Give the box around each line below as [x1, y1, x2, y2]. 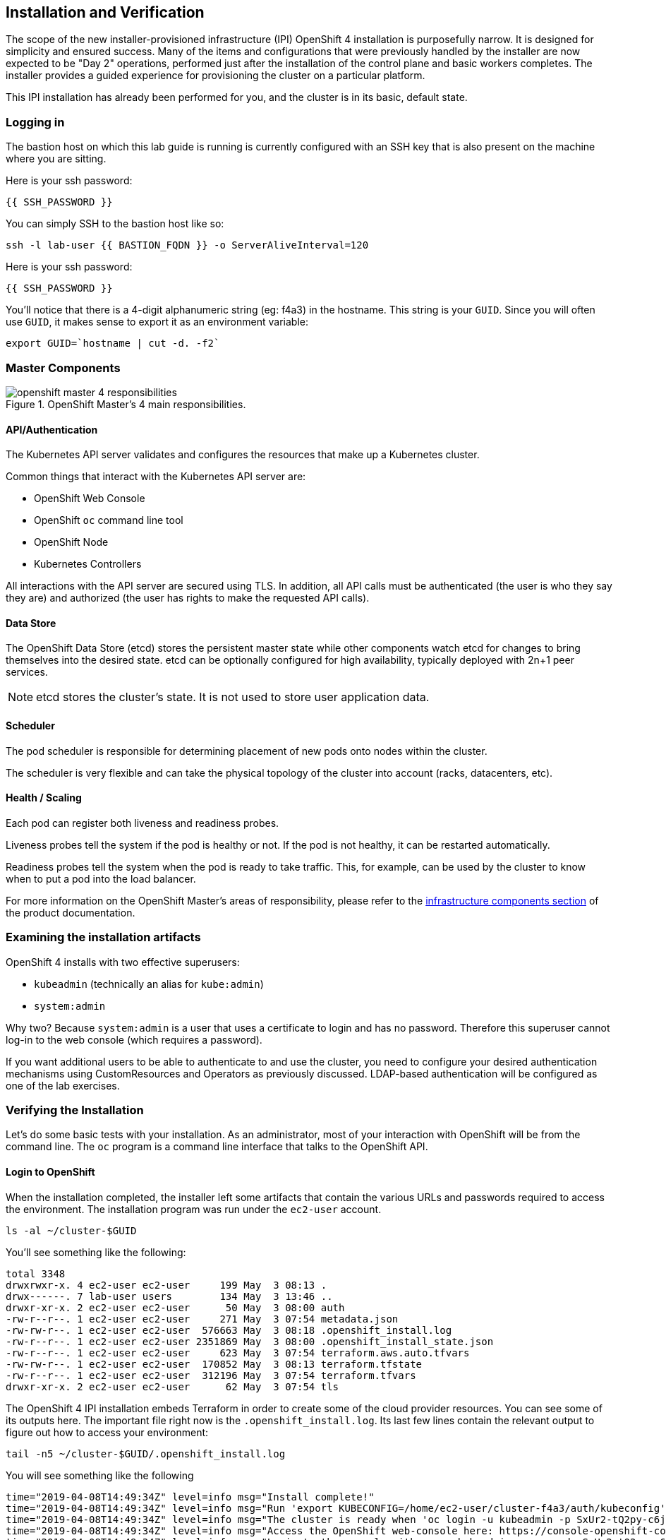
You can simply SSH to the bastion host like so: [6, 217, 224, 230]
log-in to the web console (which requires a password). [6, 1033, 262, 1046]
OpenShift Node [34, 536, 109, 549]
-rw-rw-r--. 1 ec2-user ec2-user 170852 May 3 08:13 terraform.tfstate [6, 1358, 423, 1370]
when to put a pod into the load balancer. [6, 872, 196, 885]
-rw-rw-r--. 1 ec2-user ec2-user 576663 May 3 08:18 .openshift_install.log [6, 1324, 452, 1336]
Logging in [6, 114, 65, 129]
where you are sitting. [6, 153, 107, 165]
